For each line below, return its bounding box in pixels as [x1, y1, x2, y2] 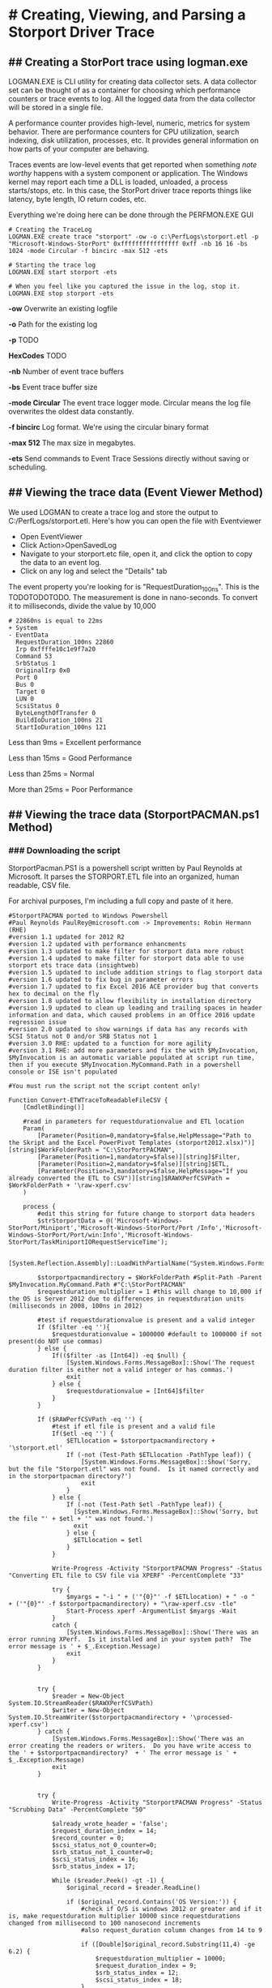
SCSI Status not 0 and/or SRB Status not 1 [8, 1032, 158, 1041]
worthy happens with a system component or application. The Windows [8, 169, 249, 178]
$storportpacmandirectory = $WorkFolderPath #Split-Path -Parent [37, 1274, 263, 1282]
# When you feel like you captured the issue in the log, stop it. [8, 282, 241, 290]
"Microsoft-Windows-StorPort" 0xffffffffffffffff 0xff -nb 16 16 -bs [8, 240, 249, 248]
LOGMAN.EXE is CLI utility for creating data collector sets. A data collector [8, 77, 257, 86]
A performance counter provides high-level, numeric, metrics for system [8, 118, 250, 127]
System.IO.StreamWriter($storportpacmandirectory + [8, 1713, 186, 1722]
